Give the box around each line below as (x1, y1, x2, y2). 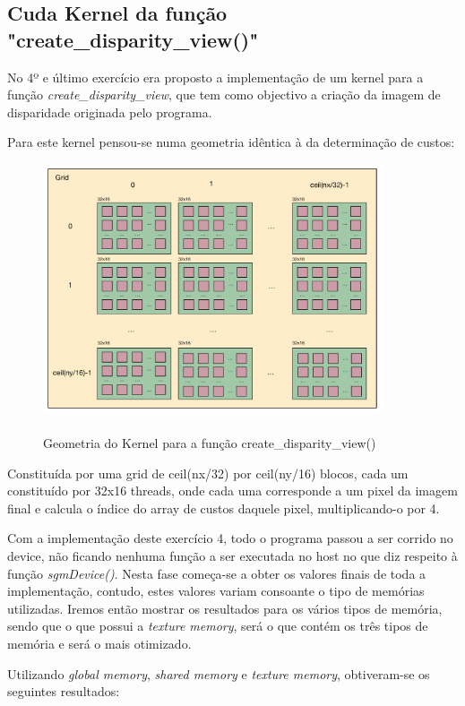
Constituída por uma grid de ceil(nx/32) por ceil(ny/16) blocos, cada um (7, 463, 409, 482)
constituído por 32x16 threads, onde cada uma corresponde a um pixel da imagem (7, 481, 458, 500)
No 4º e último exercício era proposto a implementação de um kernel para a (7, 67, 424, 86)
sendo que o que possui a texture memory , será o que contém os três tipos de (7, 616, 428, 635)
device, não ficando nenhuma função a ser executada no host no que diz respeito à (7, 547, 458, 565)
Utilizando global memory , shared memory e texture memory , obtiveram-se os (7, 664, 430, 683)
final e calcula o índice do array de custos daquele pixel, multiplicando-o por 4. (7, 498, 440, 517)
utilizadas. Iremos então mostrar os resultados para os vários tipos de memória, (7, 598, 443, 617)
